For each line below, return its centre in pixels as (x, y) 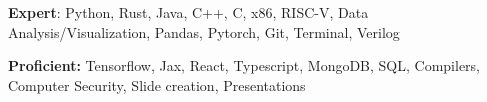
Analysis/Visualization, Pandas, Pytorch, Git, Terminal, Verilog (204, 31)
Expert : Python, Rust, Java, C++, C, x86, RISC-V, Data (188, 12)
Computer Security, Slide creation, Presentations (157, 84)
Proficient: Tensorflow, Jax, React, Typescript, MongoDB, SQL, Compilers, (244, 65)
